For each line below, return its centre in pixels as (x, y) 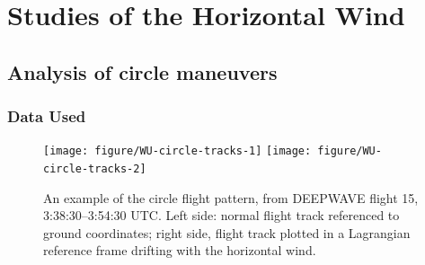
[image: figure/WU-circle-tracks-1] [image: (177, 151)
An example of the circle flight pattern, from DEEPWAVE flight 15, (231, 197)
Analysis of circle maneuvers (142, 71)
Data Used (47, 116)
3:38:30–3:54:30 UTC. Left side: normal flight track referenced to (221, 215)
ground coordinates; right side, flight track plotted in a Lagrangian (227, 232)
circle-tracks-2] (95, 169)
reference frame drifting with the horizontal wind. (180, 250)
